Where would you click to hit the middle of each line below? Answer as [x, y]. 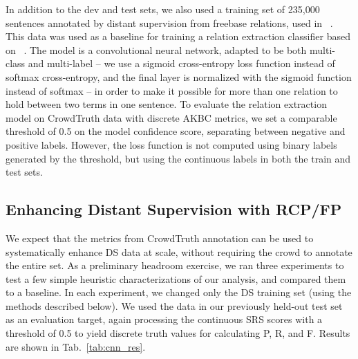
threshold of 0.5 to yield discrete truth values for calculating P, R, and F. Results [178, 333]
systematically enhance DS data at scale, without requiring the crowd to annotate [179, 251]
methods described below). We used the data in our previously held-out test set [174, 305]
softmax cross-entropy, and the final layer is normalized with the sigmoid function [179, 76]
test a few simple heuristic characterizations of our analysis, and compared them [176, 278]
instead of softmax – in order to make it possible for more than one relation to [172, 90]
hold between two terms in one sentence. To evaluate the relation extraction [166, 104]
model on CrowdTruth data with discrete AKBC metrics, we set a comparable [171, 117]
